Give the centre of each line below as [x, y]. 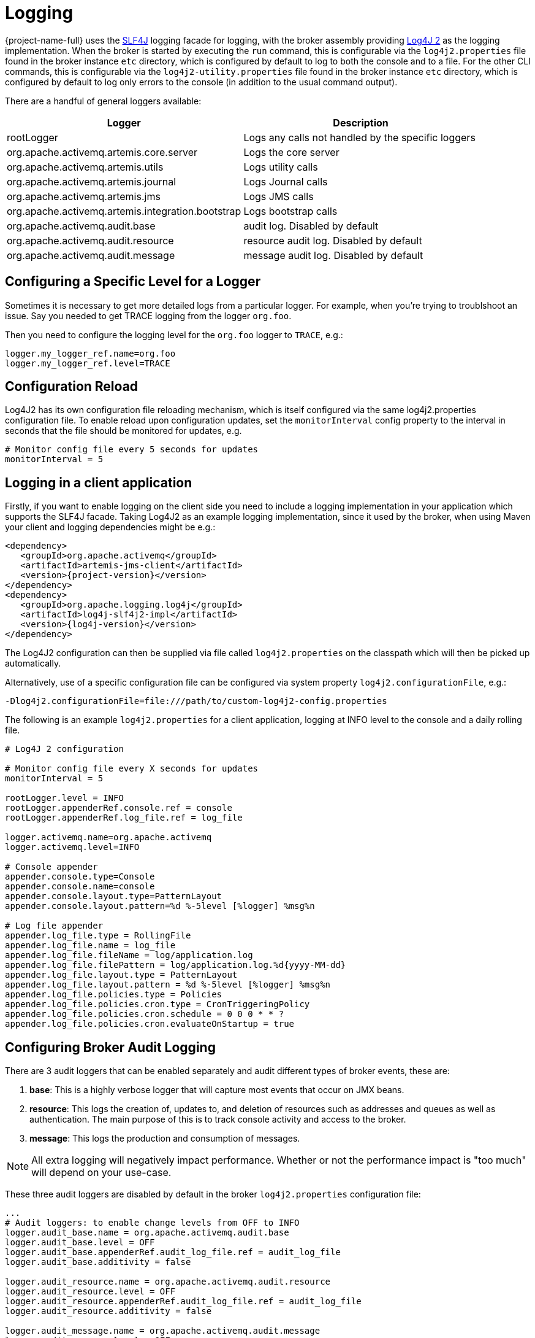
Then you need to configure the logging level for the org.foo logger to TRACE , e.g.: [174, 334]
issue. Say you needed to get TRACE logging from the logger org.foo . [148, 315]
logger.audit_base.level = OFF [80, 1243]
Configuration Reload [72, 387]
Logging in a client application [99, 482]
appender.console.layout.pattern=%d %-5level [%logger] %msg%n [160, 906]
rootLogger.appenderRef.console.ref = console [119, 808]
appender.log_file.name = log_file [90, 945]
